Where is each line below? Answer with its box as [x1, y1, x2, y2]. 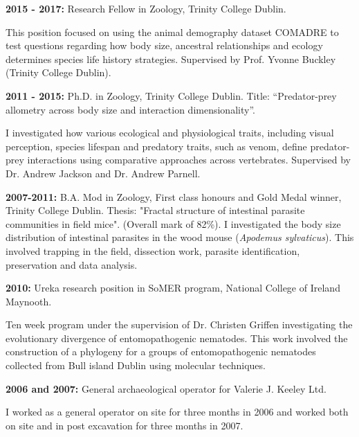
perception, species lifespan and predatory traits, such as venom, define [6, 139, 307, 153]
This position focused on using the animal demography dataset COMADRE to [6, 24, 339, 39]
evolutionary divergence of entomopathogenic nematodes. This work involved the [6, 330, 348, 345]
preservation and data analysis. [6, 257, 138, 271]
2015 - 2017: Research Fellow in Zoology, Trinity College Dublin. [6, 1, 286, 15]
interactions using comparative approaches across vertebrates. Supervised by [27, 152, 351, 167]
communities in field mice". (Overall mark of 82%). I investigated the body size [6, 216, 341, 231]
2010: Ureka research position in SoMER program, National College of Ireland [6, 280, 340, 295]
